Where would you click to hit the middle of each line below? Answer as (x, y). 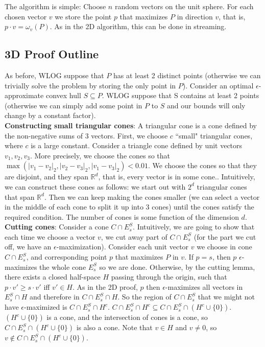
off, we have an (28, 247)
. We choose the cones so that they (202, 165)
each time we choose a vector (50, 236)
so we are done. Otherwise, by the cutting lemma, (177, 267)
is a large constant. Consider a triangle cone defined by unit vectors (137, 145)
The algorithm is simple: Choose (55, 6)
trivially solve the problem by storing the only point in (90, 85)
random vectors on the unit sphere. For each (184, 6)
